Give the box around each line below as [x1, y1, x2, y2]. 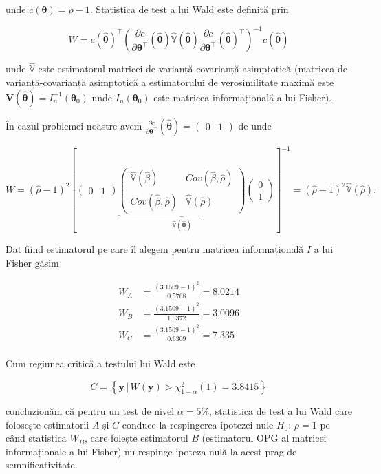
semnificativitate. [6, 457, 78, 472]
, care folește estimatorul [84, 431, 188, 445]
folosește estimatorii [6, 417, 89, 431]
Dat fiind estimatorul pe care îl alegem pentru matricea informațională [6, 242, 304, 256]
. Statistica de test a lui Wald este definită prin [89, 2, 289, 16]
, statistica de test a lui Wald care [209, 403, 352, 418]
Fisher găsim [6, 255, 59, 269]
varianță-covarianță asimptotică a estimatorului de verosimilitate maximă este [6, 74, 334, 89]
